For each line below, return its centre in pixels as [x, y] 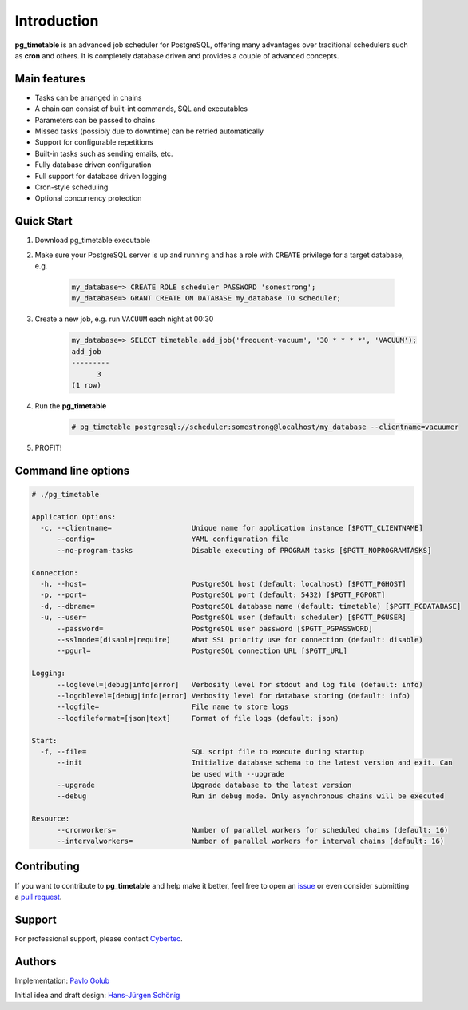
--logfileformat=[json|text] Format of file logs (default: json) [198, 718]
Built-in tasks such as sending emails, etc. [104, 153]
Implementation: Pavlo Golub [62, 980]
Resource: [51, 819]
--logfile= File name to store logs [173, 707]
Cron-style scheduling [71, 187]
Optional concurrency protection [88, 198]
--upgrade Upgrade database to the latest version [204, 785]
